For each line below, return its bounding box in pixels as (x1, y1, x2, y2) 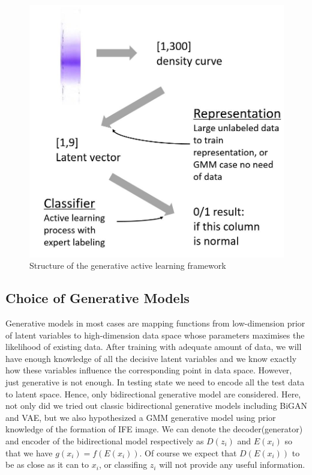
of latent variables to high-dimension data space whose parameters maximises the (5, 328, 305, 341)
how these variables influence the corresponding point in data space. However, (5, 364, 292, 376)
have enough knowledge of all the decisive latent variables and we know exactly (5, 352, 297, 364)
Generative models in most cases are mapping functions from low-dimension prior (5, 317, 305, 329)
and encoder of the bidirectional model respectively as (5, 434, 204, 447)
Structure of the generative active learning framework (29, 259, 226, 272)
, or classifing (98, 458, 148, 471)
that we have (5, 446, 53, 459)
